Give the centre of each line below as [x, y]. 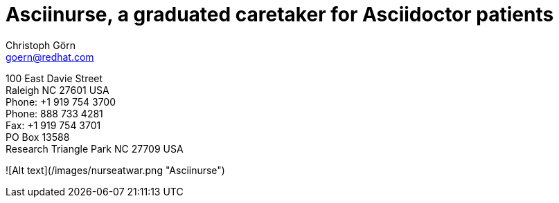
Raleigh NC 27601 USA [57, 90]
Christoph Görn [41, 45]
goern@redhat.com [50, 57]
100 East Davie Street [54, 78]
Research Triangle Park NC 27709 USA [95, 148]
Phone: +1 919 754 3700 [61, 101]
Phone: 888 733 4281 [54, 113]
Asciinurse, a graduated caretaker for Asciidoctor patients [280, 14]
